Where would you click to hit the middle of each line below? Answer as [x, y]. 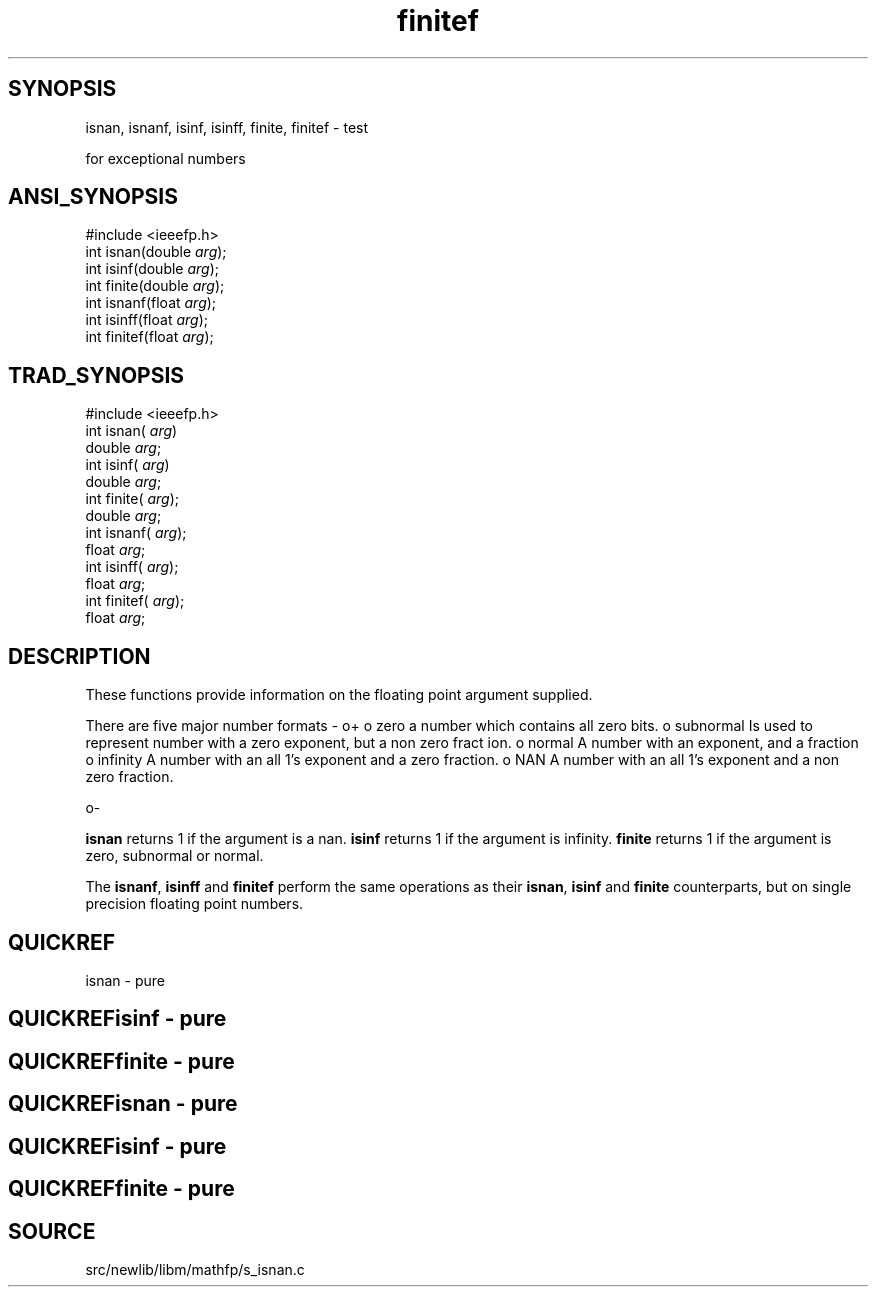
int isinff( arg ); [132, 567]
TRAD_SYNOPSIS [96, 375]
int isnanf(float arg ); [151, 303]
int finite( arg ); [132, 499]
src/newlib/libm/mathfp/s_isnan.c [195, 1269]
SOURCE [52, 1231]
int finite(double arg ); [155, 286]
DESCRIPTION [79, 656]
